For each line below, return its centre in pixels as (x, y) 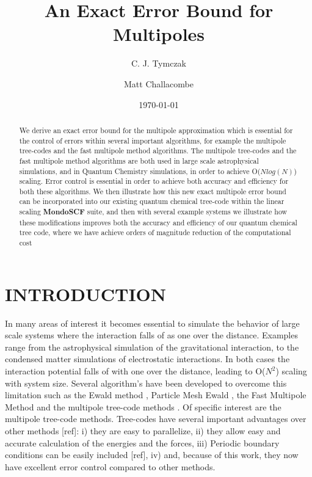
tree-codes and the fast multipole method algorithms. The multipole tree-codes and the (158, 151)
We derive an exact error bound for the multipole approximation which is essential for (156, 130)
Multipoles (159, 34)
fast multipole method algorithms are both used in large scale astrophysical (139, 160)
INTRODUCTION (86, 293)
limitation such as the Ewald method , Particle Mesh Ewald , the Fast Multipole (156, 395)
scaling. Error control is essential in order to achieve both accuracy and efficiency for (154, 181)
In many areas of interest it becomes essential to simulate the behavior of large (152, 323)
